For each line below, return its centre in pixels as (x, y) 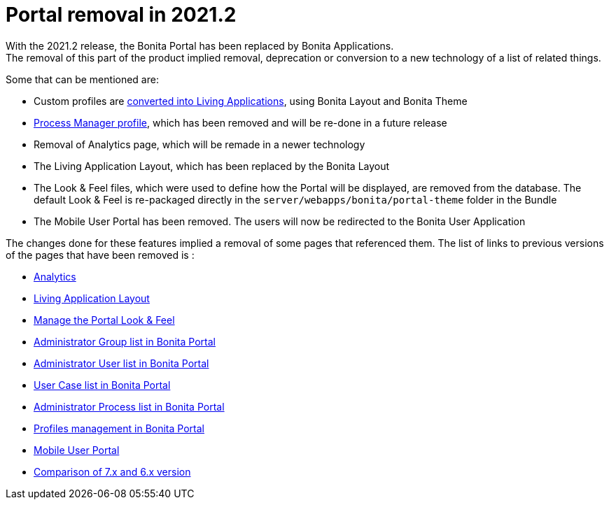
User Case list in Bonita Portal (102, 385)
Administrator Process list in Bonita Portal (129, 406)
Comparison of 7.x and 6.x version (112, 471)
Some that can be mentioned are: (82, 79)
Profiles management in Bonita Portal (119, 428)
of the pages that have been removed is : (100, 255)
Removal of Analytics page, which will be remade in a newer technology (199, 144)
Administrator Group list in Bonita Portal (125, 341)
